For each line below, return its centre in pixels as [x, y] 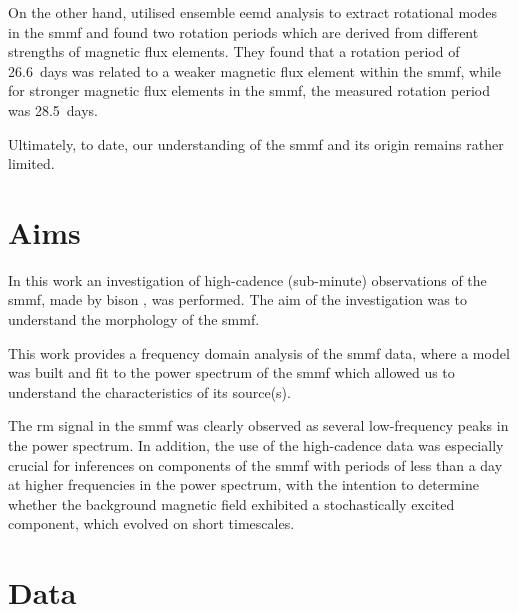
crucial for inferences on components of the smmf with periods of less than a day [255, 464]
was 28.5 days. [53, 109]
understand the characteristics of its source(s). [149, 391]
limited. [31, 163]
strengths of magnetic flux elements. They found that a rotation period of [234, 51]
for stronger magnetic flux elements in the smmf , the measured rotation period [249, 90]
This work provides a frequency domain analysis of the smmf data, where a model [259, 352]
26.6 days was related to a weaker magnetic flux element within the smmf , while [254, 70]
